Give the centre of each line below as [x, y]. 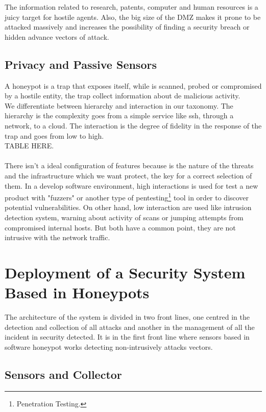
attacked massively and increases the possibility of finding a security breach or [127, 27]
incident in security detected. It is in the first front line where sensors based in [127, 337]
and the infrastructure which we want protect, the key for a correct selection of [128, 175]
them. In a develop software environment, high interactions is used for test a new [131, 185]
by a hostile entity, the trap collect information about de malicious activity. [123, 96]
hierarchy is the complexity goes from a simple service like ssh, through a [119, 115]
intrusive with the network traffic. [57, 237]
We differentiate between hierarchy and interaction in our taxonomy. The [119, 105]
